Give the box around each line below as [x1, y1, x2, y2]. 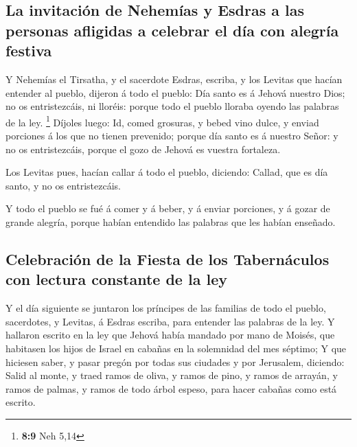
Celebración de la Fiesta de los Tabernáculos [5, 248, 330, 269]
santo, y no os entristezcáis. [5, 178, 121, 192]
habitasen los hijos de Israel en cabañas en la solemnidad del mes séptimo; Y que [5, 341, 347, 355]
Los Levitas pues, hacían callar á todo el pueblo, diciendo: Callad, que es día [5, 165, 328, 179]
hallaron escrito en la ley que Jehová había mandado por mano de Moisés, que [5, 328, 335, 342]
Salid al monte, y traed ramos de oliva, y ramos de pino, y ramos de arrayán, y [5, 368, 338, 382]
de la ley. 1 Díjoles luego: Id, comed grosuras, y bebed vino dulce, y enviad [5, 113, 319, 129]
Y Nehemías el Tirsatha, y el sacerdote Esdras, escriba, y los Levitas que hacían [5, 71, 343, 86]
